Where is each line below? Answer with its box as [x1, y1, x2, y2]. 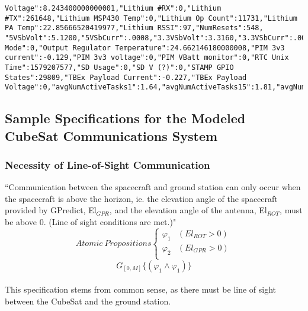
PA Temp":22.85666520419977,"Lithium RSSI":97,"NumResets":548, [5, 24, 264, 33]
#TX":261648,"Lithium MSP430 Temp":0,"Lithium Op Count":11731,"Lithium [5, 14, 297, 23]
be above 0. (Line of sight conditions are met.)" [5, 216, 177, 228]
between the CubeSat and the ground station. [5, 295, 171, 307]
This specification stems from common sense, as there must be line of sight [5, 283, 277, 296]
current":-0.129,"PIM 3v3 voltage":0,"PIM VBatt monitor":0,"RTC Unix [5, 53, 289, 62]
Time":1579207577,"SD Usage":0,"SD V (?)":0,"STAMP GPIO [5, 63, 234, 72]
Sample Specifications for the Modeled [5, 109, 246, 127]
